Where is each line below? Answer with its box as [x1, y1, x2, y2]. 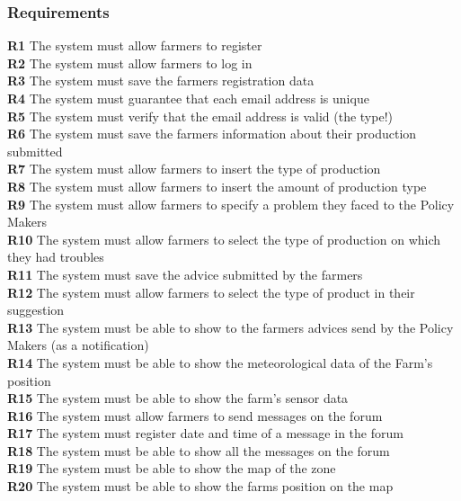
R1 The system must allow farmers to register [7, 36, 262, 55]
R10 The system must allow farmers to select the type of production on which [7, 229, 441, 248]
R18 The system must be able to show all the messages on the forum [7, 441, 390, 460]
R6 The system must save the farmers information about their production [7, 124, 417, 143]
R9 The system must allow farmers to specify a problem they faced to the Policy [7, 194, 455, 213]
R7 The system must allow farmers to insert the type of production [7, 159, 381, 178]
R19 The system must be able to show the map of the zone [7, 459, 336, 478]
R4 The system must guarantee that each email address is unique [7, 89, 369, 107]
